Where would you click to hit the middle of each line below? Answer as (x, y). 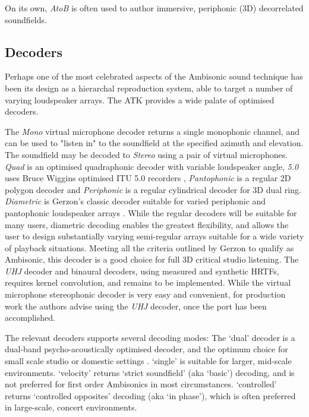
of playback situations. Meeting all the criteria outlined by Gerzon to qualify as (149, 247)
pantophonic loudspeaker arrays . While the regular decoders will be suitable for (151, 212)
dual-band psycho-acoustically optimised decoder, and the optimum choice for (146, 349)
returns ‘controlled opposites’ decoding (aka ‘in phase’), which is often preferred (150, 395)
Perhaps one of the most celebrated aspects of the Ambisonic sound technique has (154, 76)
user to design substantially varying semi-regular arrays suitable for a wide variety (154, 236)
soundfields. (26, 19)
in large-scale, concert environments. (71, 407)
